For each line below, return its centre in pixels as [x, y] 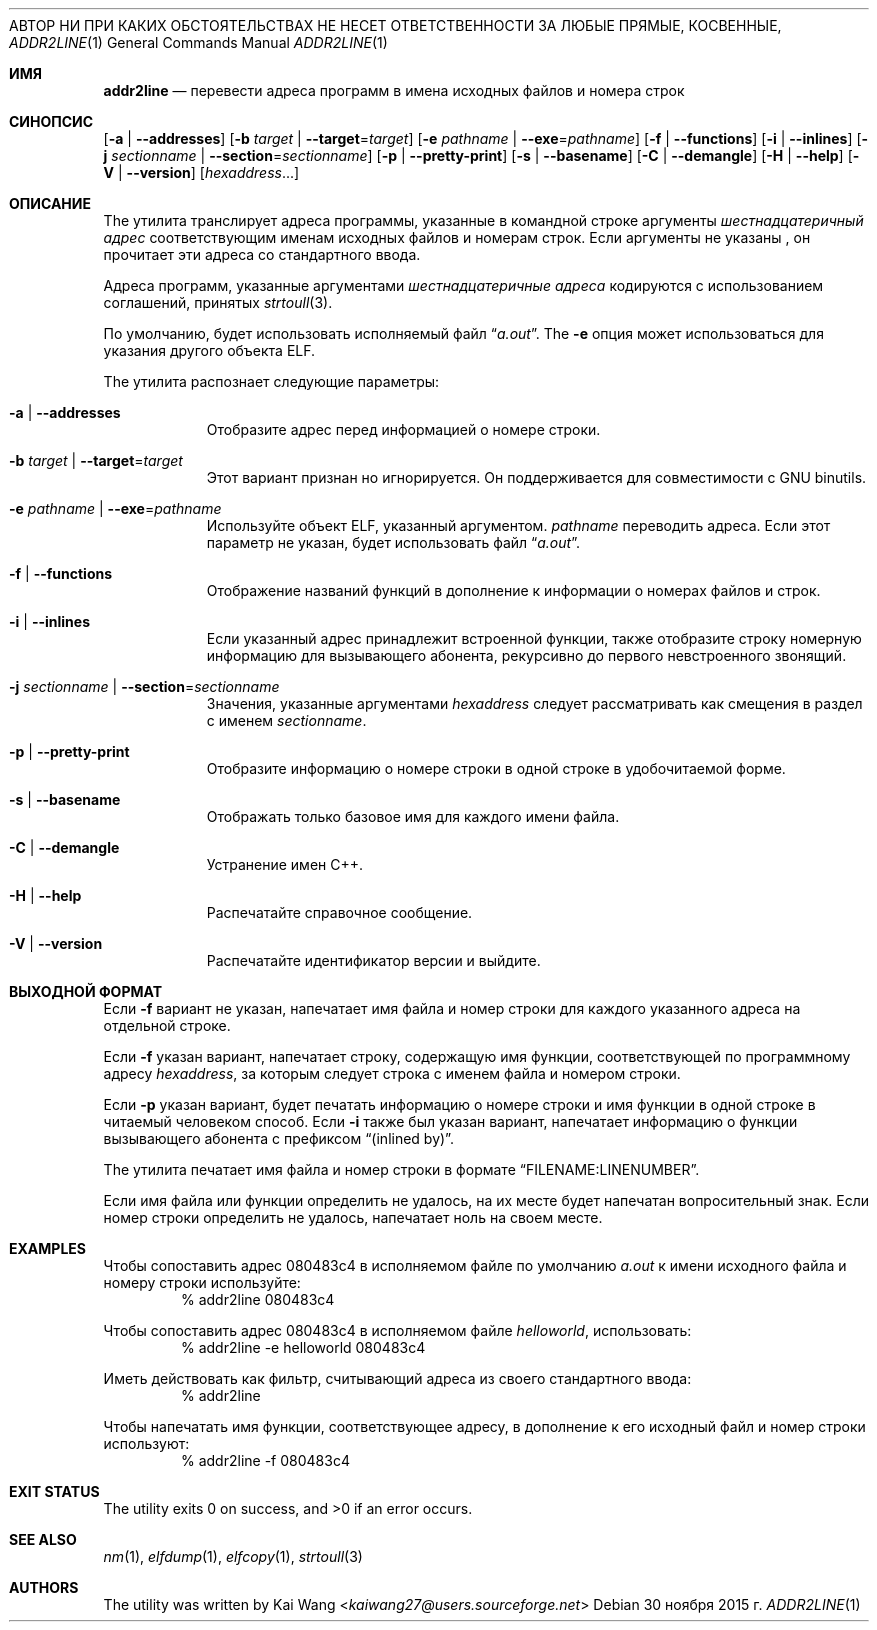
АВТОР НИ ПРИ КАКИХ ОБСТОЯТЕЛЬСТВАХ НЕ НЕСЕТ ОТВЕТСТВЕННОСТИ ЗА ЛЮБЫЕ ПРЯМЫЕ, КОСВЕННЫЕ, [395, 25]
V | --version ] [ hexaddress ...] [201, 172]
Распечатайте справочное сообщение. [339, 912]
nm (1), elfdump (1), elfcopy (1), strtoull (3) [233, 1556]
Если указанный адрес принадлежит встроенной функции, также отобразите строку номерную [534, 638]
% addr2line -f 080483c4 [265, 1460]
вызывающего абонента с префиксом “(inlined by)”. [278, 1138]
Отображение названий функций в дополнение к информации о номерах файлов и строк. [513, 590]
